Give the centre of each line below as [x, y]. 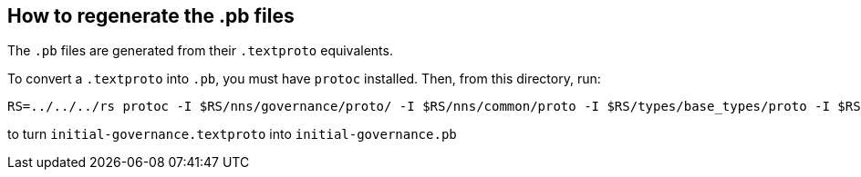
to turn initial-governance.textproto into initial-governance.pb [232, 134]
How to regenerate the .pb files [151, 16]
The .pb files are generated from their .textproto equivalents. [200, 51]
